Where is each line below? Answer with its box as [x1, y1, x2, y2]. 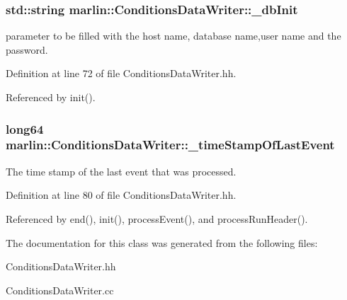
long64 [6, 120, 44, 137]
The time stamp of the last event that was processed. [6, 163, 237, 178]
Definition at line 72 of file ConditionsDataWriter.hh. [6, 66, 237, 81]
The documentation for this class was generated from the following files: [6, 235, 318, 250]
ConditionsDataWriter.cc [6, 282, 114, 297]
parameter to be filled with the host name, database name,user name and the [6, 28, 341, 43]
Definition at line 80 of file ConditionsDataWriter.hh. [6, 187, 237, 202]
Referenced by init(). [6, 90, 96, 104]
